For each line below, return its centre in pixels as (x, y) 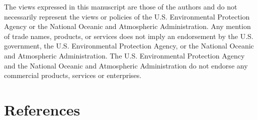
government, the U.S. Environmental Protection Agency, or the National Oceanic (129, 46)
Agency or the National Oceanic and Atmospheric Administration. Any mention (127, 26)
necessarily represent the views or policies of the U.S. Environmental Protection (127, 16)
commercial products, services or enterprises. (73, 75)
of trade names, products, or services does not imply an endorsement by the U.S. (129, 36)
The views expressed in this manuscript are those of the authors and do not (121, 6)
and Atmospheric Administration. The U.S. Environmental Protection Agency (124, 55)
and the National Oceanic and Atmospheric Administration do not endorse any (126, 65)
